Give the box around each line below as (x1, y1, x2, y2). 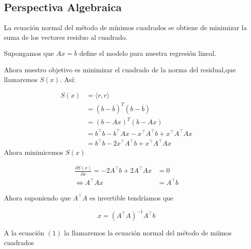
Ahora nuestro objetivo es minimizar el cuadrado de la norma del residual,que (4, 64, 236, 74)
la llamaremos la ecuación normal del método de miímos (64, 228, 232, 238)
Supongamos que (4, 48, 54, 58)
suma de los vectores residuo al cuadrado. (4, 32, 127, 42)
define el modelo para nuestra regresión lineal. (79, 48, 216, 58)
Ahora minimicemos (4, 147, 63, 157)
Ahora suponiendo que (4, 193, 71, 203)
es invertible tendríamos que (90, 193, 174, 203)
